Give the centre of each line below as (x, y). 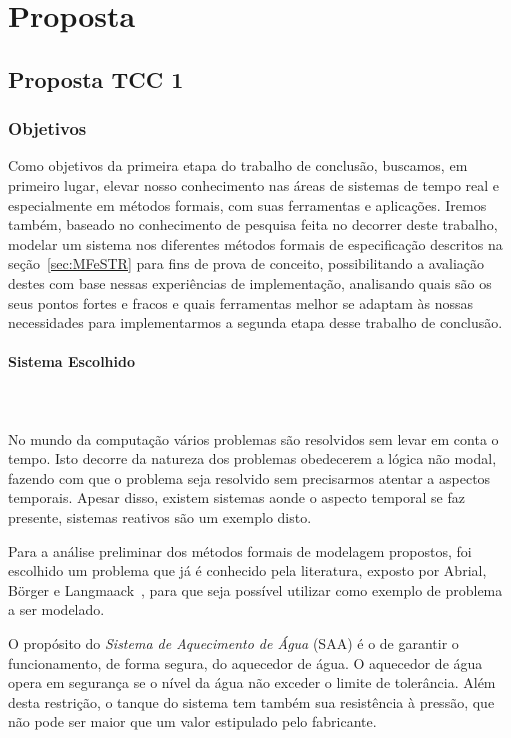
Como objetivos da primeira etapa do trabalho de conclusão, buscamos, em (238, 165)
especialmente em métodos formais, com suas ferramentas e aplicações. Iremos (247, 204)
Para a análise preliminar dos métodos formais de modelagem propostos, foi (240, 550)
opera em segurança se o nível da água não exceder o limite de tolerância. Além (252, 682)
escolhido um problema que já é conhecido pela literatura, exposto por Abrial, (247, 570)
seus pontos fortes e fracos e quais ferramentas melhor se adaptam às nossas (240, 302)
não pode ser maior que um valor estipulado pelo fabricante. (192, 721)
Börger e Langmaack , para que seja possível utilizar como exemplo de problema (255, 589)
